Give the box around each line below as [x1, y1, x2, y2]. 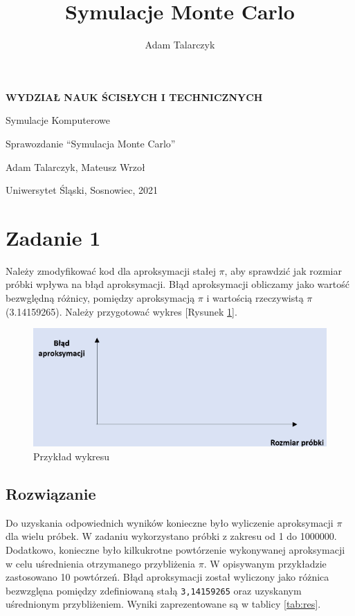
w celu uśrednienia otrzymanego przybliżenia [6, 556, 195, 570]
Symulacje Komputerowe [6, 113, 110, 127]
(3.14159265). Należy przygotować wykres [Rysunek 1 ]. [6, 304, 237, 318]
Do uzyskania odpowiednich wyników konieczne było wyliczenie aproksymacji [6, 515, 334, 529]
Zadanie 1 [6, 223, 101, 251]
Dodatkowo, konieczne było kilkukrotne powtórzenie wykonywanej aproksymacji [6, 543, 345, 557]
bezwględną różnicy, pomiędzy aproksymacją [6, 291, 195, 305]
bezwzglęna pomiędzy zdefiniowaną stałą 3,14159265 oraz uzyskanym [6, 583, 302, 597]
